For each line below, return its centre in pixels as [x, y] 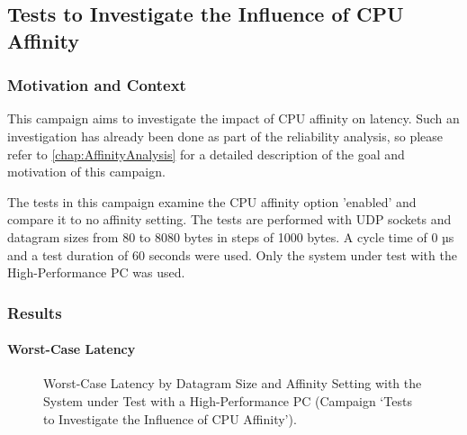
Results [35, 312]
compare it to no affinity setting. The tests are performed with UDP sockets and [229, 219]
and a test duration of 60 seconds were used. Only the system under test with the [232, 254]
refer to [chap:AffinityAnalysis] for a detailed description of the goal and [206, 154]
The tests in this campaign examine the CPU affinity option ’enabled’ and [212, 201]
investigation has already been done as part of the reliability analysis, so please [225, 136]
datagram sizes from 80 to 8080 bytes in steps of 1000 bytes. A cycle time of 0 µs [231, 236]
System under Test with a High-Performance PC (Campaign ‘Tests [228, 400]
